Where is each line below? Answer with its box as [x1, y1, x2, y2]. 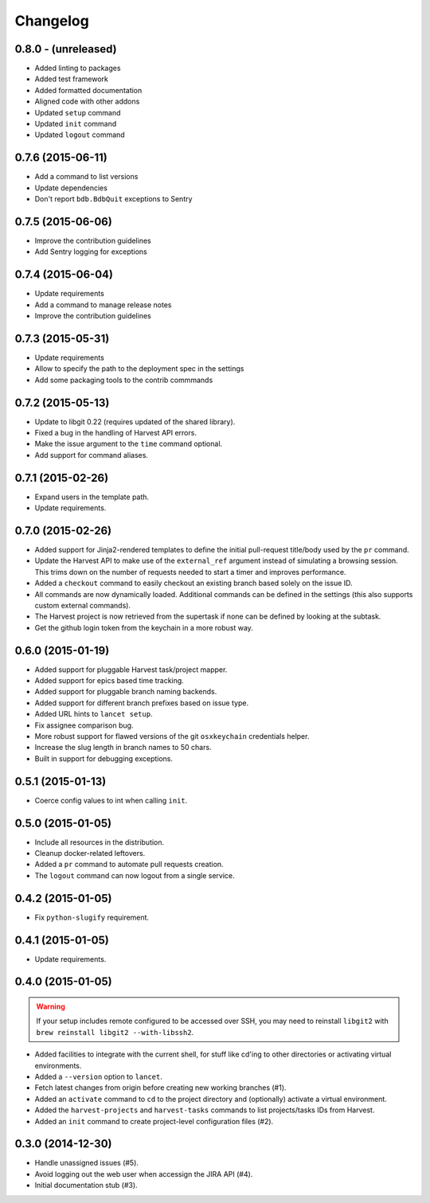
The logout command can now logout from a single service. [34, 870, 235, 880]
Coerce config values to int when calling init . [34, 795, 188, 805]
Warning [36, 1002, 65, 1011]
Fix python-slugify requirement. [34, 912, 150, 922]
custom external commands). [34, 601, 131, 610]
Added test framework [34, 74, 109, 84]
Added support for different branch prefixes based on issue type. [34, 697, 249, 708]
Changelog [14, 12, 89, 29]
